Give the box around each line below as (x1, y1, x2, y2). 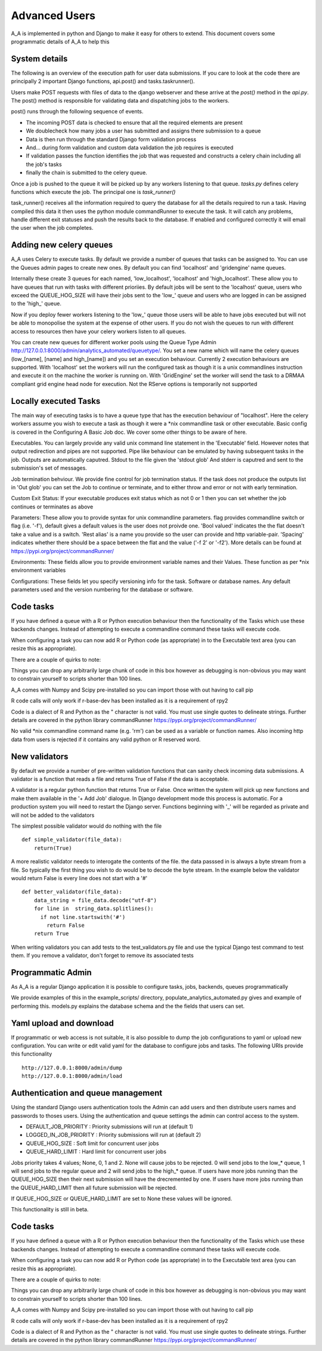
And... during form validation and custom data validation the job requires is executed (26, 144, 234, 151)
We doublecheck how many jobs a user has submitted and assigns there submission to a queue (26, 127, 261, 134)
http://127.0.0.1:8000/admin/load (21, 1073, 122, 1079)
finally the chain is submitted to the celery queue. (26, 169, 147, 176)
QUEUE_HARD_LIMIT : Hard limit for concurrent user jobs (26, 1148, 167, 1155)
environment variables (11, 567, 66, 574)
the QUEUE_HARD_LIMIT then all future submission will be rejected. (11, 1184, 177, 1191)
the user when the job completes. (11, 224, 94, 232)
